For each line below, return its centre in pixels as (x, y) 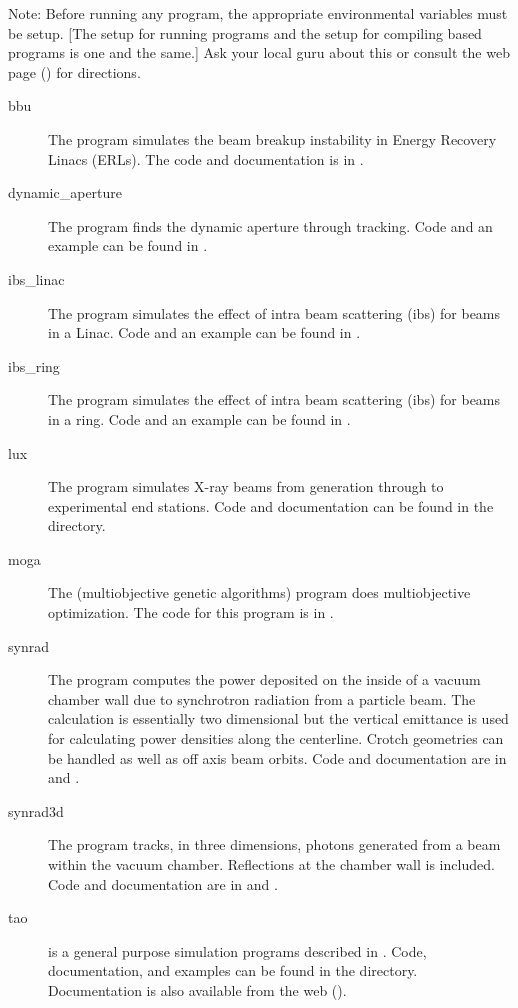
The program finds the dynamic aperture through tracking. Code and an (270, 225)
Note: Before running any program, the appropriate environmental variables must (258, 13)
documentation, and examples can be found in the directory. (233, 970)
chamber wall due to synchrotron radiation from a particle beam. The (262, 698)
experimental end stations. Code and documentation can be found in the (271, 505)
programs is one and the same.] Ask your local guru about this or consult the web (259, 52)
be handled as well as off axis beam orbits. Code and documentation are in (277, 757)
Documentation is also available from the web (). (197, 989)
